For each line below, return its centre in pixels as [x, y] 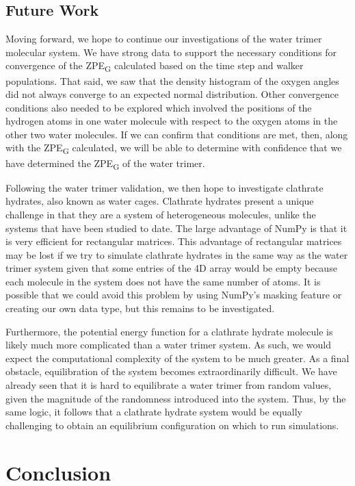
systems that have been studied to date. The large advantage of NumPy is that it [176, 228]
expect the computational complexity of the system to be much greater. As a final [177, 358]
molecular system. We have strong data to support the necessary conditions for [171, 52]
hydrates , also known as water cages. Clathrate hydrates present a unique [160, 201]
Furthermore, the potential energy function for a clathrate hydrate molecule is [169, 331]
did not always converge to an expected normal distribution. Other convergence [172, 94]
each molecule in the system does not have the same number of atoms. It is [163, 281]
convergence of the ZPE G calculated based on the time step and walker [155, 66]
